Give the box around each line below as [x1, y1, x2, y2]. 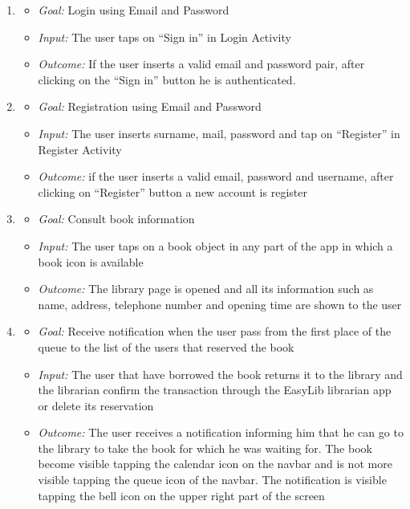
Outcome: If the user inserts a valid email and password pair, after [38, 55, 365, 72]
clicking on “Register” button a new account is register [38, 183, 307, 200]
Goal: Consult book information [38, 210, 195, 227]
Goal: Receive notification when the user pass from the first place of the [38, 323, 392, 340]
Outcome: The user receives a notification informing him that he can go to [38, 424, 404, 441]
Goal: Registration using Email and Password [38, 98, 262, 115]
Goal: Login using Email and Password [38, 2, 229, 18]
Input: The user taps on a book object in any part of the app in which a [38, 237, 393, 254]
